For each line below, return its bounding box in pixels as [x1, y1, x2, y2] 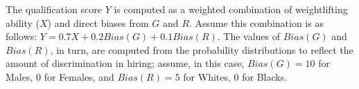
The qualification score [6, 2, 102, 16]
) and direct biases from [47, 15, 149, 30]
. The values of [217, 29, 281, 43]
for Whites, [183, 69, 231, 83]
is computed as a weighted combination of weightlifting [114, 2, 348, 16]
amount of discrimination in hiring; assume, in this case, [6, 56, 245, 70]
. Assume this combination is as [189, 15, 324, 30]
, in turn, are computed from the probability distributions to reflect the [50, 42, 353, 57]
